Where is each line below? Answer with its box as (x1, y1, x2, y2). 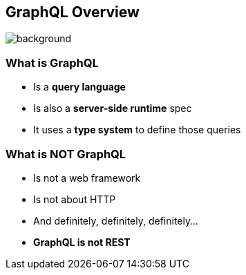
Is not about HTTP (33, 193, 116, 205)
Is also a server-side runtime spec (33, 102, 192, 115)
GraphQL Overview (6, 3, 140, 21)
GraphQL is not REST (33, 236, 131, 248)
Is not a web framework (33, 171, 141, 184)
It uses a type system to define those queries (33, 124, 241, 136)
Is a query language (33, 81, 126, 93)
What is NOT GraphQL (6, 146, 126, 161)
